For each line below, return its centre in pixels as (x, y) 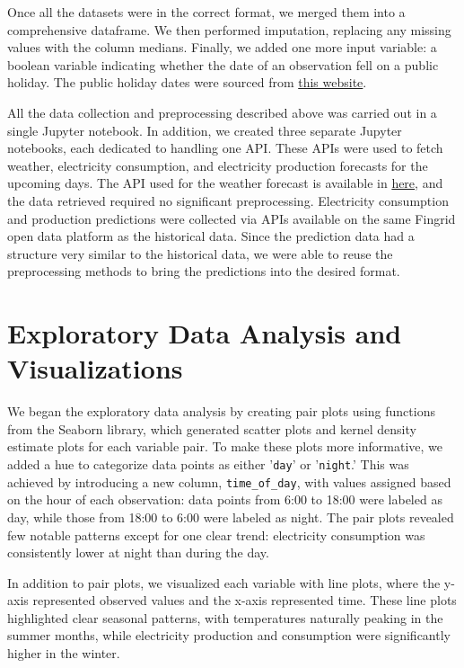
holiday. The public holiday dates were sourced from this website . (187, 82)
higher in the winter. (64, 653)
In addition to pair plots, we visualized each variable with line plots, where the (224, 582)
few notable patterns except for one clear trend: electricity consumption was (216, 534)
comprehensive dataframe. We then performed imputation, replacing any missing (229, 29)
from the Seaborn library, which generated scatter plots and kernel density (212, 428)
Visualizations (95, 368)
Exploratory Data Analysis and (205, 333)
